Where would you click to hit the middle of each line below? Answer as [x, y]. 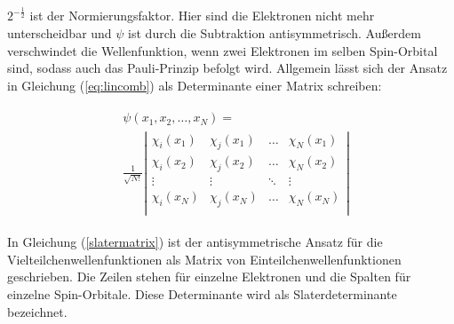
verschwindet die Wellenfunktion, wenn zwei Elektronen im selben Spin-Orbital [223, 50]
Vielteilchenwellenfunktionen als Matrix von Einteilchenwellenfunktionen [204, 259]
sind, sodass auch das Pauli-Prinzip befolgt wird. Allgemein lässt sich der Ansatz [227, 68]
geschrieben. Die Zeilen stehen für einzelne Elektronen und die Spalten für [209, 277]
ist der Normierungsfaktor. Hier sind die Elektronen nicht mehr [202, 16]
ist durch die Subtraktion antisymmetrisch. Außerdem [275, 32]
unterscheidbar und [60, 32]
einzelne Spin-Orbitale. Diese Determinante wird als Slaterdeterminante [202, 293]
